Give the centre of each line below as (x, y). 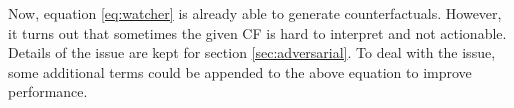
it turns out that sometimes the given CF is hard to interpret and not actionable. (257, 32)
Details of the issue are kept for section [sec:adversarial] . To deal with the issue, (252, 52)
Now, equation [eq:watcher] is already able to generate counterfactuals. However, (255, 13)
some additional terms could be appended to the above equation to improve (240, 71)
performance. (48, 91)
